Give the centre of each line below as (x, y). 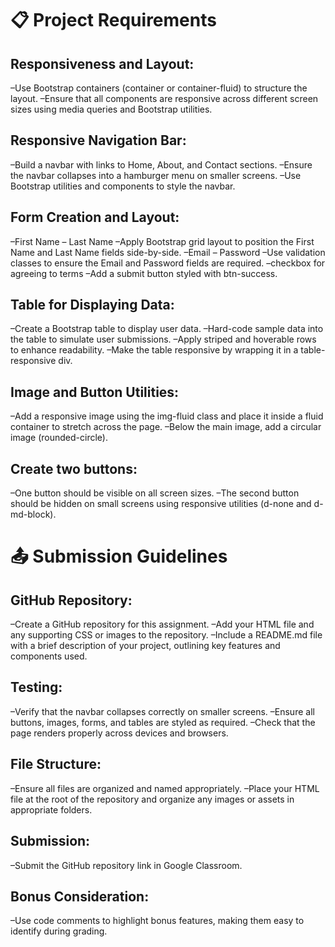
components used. (49, 656)
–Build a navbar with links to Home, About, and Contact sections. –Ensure (161, 164)
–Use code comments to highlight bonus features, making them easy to (157, 921)
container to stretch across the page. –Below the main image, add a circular (166, 427)
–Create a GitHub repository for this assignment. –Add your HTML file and (162, 624)
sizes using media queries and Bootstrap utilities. (111, 109)
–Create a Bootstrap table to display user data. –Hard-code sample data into (167, 329)
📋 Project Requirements (113, 20)
